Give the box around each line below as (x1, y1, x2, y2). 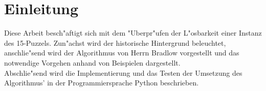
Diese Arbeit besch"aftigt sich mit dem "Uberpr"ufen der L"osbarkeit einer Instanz (4, 27, 262, 38)
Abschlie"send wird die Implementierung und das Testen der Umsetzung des (4, 67, 242, 78)
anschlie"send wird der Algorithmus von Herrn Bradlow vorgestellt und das (4, 47, 239, 58)
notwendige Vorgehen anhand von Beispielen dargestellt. (4, 57, 181, 68)
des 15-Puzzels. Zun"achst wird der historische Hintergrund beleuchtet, (4, 37, 226, 48)
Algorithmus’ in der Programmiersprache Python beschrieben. (4, 77, 199, 88)
